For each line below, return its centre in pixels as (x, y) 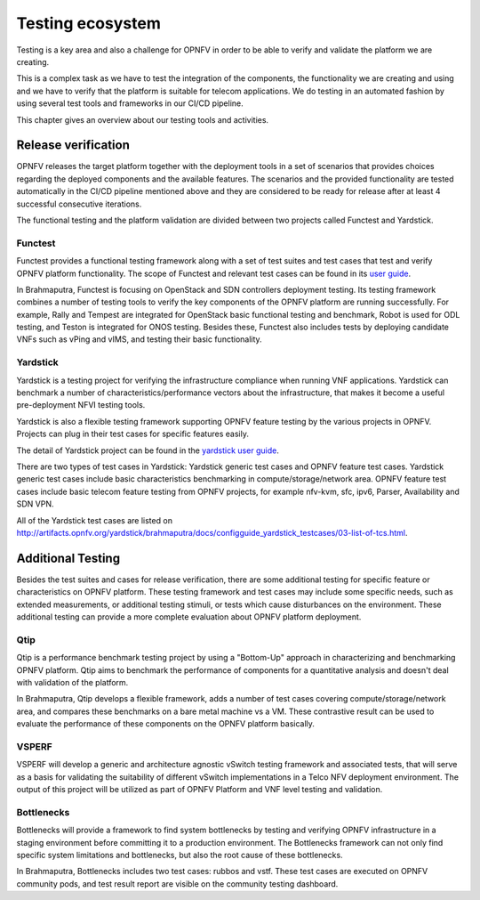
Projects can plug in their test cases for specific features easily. (132, 434)
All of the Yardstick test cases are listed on (95, 520)
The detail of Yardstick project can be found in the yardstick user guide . (148, 450)
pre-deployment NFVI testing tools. (81, 405)
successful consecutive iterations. (79, 204)
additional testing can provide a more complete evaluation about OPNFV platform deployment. (189, 616)
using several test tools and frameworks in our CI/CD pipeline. (130, 103)
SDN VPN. (35, 504)
